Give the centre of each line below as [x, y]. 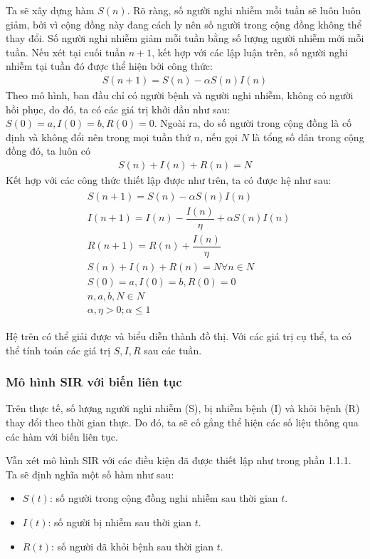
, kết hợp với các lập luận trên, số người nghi [250, 52]
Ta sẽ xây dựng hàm [50, 10]
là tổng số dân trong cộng [308, 137]
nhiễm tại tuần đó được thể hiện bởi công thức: [109, 66]
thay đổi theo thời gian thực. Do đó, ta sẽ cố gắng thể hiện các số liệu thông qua [182, 422]
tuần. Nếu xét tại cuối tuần [66, 52]
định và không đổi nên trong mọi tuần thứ [98, 137]
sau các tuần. [173, 350]
